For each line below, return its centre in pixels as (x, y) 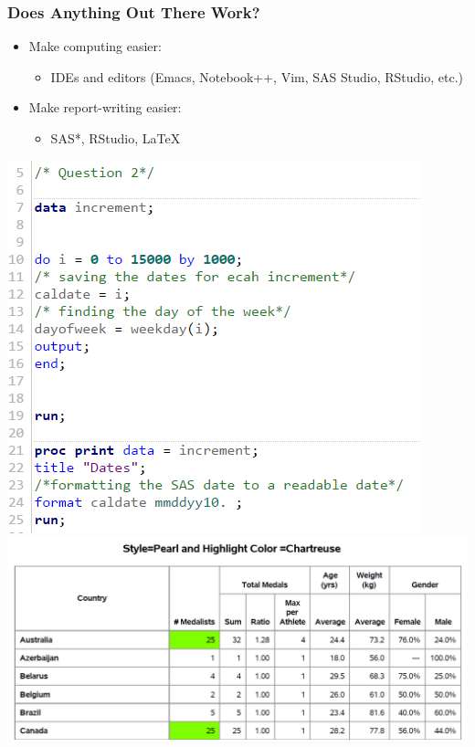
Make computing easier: (95, 46)
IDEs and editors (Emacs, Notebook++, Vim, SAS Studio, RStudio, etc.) (257, 76)
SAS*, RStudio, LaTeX (116, 138)
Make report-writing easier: (105, 107)
